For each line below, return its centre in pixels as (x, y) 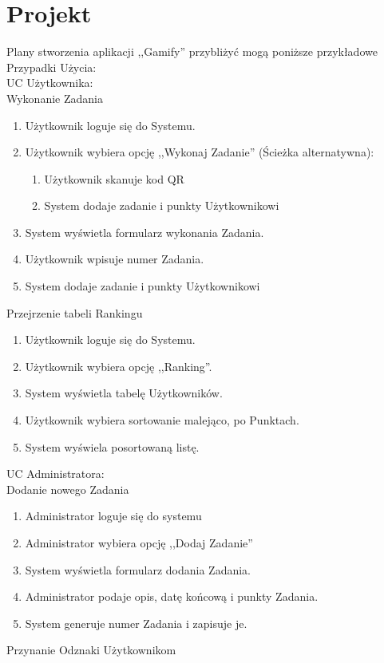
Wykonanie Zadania (55, 98)
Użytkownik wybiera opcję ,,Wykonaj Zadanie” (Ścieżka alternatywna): (200, 152)
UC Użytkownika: (50, 83)
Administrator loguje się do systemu (113, 516)
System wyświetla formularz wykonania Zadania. (144, 232)
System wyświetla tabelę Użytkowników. (124, 393)
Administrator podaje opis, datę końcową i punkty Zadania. (172, 596)
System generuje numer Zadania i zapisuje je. (136, 623)
